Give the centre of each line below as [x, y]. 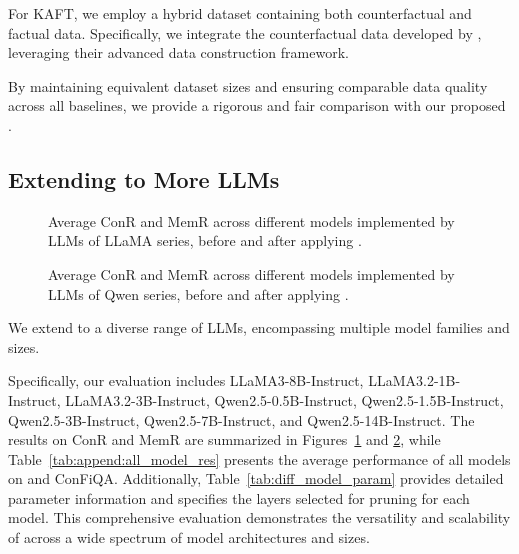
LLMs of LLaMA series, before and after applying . [205, 240]
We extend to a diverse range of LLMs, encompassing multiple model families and [259, 327]
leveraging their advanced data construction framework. [178, 52]
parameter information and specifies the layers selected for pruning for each [239, 497]
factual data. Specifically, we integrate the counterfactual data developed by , [245, 32]
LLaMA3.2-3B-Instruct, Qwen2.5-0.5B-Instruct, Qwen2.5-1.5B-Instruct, [284, 399]
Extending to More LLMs [144, 178]
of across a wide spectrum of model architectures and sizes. [189, 537]
